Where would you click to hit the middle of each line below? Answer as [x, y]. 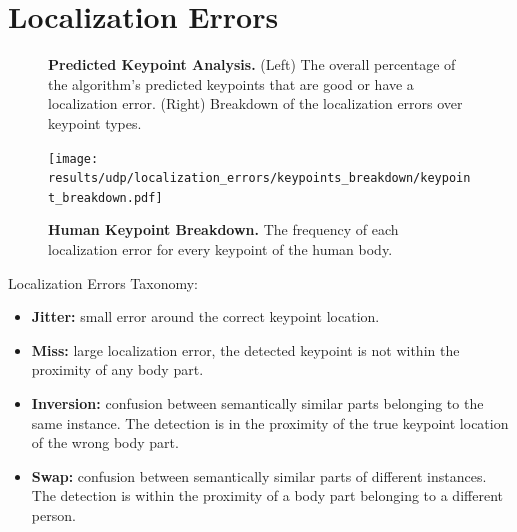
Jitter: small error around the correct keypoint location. [205, 316]
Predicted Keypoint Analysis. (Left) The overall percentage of [252, 64]
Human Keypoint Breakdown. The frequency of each [223, 229]
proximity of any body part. [117, 369]
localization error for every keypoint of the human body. [220, 249]
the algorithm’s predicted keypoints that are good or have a [231, 83]
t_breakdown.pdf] [105, 197]
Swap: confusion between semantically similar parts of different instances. [259, 475]
